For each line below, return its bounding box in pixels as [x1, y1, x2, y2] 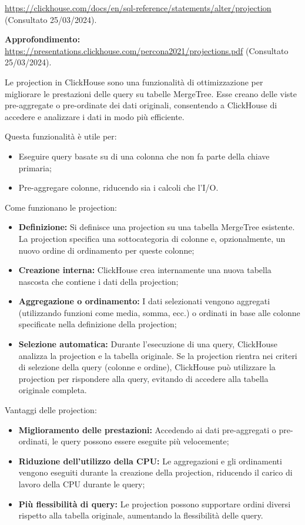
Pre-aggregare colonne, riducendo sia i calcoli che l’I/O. [18, 181, 219, 194]
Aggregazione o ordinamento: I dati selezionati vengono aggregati [18, 295, 270, 307]
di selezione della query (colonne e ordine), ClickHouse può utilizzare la [18, 361, 276, 373]
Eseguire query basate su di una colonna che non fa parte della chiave [18, 149, 270, 162]
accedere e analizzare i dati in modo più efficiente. [5, 110, 185, 122]
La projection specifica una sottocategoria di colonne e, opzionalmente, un [18, 232, 286, 244]
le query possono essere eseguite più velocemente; [52, 435, 229, 447]
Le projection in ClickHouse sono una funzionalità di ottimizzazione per [5, 75, 263, 88]
